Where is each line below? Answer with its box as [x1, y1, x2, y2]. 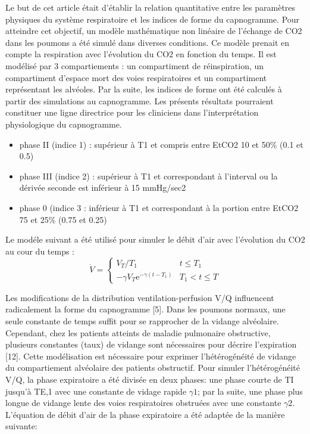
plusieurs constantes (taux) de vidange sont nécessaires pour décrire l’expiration [5, 338, 297, 351]
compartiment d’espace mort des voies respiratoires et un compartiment [5, 71, 267, 83]
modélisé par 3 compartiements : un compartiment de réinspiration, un [5, 59, 264, 72]
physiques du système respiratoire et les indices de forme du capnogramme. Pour [5, 13, 300, 25]
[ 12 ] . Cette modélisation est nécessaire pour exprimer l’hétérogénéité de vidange [5, 349, 296, 362]
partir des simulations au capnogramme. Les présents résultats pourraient [5, 94, 274, 107]
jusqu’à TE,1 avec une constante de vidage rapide [5, 385, 187, 397]
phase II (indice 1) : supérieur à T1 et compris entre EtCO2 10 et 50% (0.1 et [19, 138, 303, 150]
